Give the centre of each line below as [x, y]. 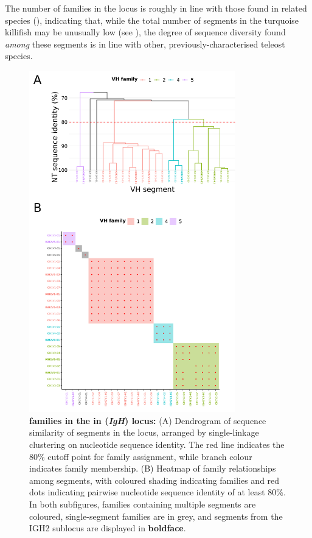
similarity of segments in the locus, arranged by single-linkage [144, 432]
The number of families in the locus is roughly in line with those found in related [156, 8]
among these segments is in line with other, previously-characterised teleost [145, 44]
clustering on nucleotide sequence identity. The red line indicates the [157, 444]
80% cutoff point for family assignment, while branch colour [141, 456]
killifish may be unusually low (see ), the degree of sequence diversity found [145, 32]
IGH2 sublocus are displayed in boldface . [108, 528]
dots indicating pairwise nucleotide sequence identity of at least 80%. [158, 492]
